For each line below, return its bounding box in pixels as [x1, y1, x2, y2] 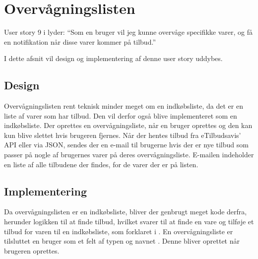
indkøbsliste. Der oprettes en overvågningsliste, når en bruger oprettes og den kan [4, 120, 253, 130]
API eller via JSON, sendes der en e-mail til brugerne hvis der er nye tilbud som [4, 139, 249, 150]
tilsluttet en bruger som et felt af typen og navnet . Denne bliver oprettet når [4, 236, 240, 246]
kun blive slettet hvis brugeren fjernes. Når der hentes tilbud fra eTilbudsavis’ [4, 129, 241, 140]
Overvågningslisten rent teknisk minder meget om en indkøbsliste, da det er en [4, 101, 243, 111]
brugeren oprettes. [4, 245, 60, 256]
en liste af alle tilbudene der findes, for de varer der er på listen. [4, 159, 198, 169]
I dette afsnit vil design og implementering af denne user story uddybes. [4, 53, 223, 64]
